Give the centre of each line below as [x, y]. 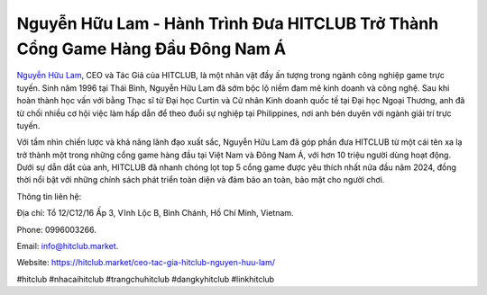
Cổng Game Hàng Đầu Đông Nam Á [152, 49]
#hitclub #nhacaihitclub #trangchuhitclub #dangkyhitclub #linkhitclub [146, 279]
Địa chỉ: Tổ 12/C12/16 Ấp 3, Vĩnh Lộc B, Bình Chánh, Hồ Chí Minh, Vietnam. [155, 213]
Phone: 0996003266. [56, 229]
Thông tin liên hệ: [49, 196]
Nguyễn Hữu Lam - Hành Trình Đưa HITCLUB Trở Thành [228, 23]
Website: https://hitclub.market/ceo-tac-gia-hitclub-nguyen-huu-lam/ [146, 263]
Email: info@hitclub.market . [68, 246]
